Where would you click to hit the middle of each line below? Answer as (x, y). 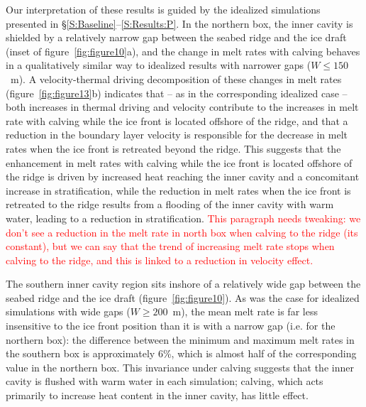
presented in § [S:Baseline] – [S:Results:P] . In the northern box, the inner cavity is (179, 23)
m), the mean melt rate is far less (245, 311)
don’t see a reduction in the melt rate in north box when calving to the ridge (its (182, 232)
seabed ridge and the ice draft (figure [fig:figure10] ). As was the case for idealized (183, 297)
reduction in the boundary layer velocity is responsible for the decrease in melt (177, 135)
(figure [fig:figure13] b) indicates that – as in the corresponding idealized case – (177, 93)
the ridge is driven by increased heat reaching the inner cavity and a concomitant (183, 177)
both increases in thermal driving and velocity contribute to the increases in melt (182, 107)
